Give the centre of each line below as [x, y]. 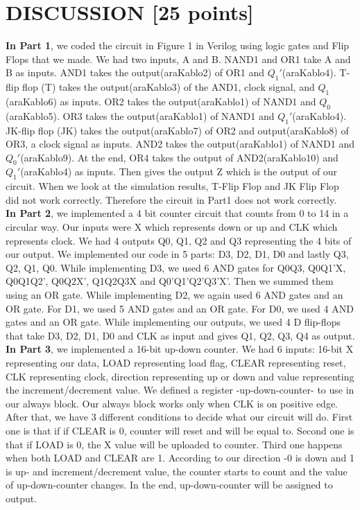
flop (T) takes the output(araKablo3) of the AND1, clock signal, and [169, 87]
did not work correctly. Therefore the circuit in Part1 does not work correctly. [171, 199]
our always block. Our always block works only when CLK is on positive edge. [172, 403]
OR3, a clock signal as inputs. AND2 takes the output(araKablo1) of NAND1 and [180, 144]
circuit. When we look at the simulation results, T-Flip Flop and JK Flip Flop [172, 186]
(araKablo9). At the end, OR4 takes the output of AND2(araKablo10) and [179, 157]
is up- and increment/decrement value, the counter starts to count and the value [177, 471]
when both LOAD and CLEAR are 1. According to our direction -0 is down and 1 [180, 458]
